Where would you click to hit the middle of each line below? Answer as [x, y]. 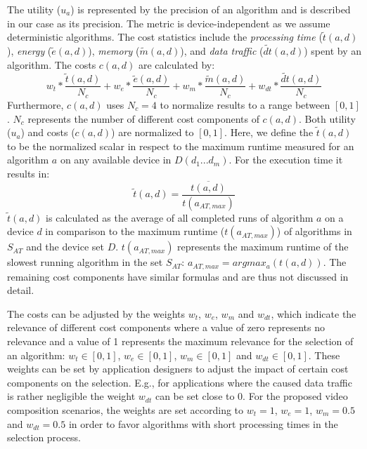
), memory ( [114, 51]
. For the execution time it [286, 160]
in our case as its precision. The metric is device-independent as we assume [169, 23]
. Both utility [327, 118]
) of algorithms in [314, 231]
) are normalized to [153, 132]
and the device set [65, 247]
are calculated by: [176, 64]
